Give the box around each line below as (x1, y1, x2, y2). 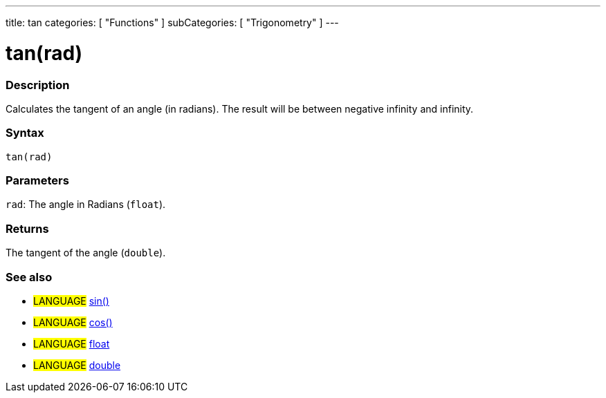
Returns (6, 221, 49, 236)
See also (6, 269, 53, 284)
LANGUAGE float (33, 337, 110, 350)
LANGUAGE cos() (33, 316, 113, 328)
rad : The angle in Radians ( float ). (6, 198, 166, 211)
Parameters (6, 173, 69, 187)
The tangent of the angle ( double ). (6, 247, 166, 259)
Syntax (6, 126, 44, 140)
